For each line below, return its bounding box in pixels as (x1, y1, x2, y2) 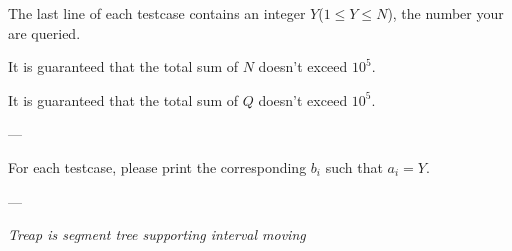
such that (325, 156, 383, 177)
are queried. (8, 22, 81, 43)
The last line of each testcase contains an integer (8, 3, 306, 23)
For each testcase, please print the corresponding (8, 156, 307, 177)
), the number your (387, 3, 504, 23)
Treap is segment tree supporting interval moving (8, 224, 306, 245)
